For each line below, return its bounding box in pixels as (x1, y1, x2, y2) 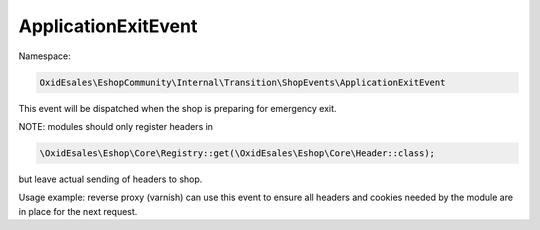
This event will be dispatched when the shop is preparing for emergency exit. (18, 102, 337, 114)
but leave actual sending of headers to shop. (18, 173, 203, 185)
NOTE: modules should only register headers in (18, 120, 214, 132)
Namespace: (18, 50, 71, 62)
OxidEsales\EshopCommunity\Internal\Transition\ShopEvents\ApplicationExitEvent (39, 76, 446, 88)
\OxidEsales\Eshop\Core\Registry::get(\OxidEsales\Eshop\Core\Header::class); (39, 147, 435, 159)
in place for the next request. (18, 205, 138, 217)
